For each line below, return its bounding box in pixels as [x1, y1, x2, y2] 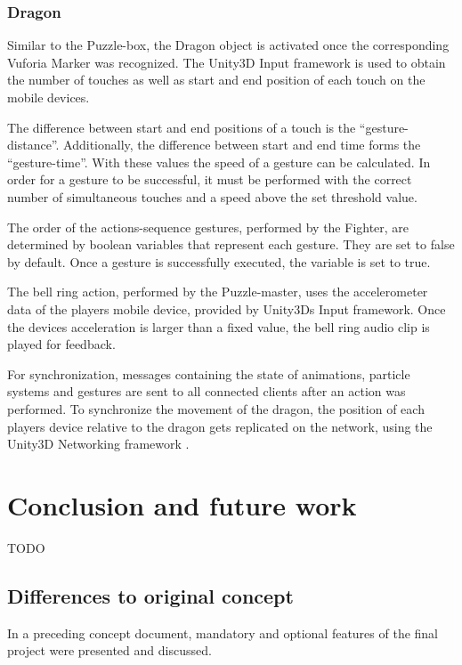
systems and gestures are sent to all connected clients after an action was [7, 382, 406, 401]
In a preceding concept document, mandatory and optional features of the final [7, 623, 439, 642]
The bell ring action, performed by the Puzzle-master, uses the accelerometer [7, 282, 428, 301]
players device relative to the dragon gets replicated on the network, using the [7, 417, 433, 435]
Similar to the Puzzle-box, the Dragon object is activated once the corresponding [7, 36, 450, 54]
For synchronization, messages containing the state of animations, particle [7, 364, 410, 383]
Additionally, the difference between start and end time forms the [63, 135, 421, 154]
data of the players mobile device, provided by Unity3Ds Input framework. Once [7, 299, 446, 318]
